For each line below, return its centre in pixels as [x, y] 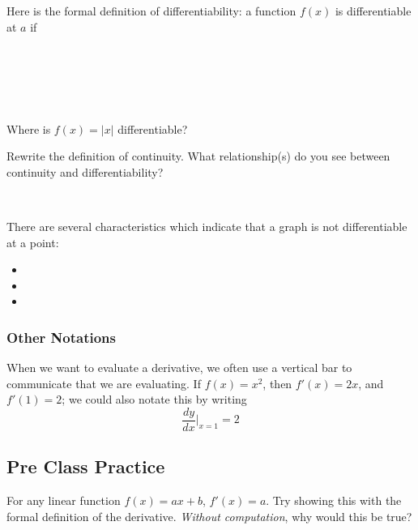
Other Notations [61, 337]
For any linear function [64, 500]
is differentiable [373, 11]
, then [277, 383]
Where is [29, 128]
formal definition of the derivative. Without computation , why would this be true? [209, 516]
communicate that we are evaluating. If [104, 383]
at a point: [33, 242]
